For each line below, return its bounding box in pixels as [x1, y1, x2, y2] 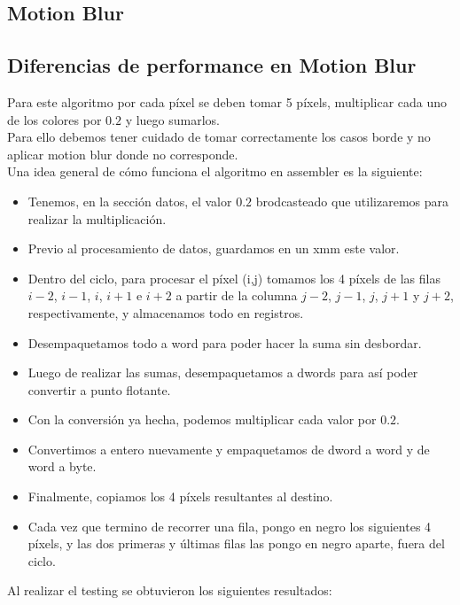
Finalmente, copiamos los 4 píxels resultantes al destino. [27, 487, 333, 506]
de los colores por [7, 110, 102, 128]
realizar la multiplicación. [27, 209, 167, 228]
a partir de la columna [175, 286, 298, 305]
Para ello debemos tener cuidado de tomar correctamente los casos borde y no [7, 128, 431, 146]
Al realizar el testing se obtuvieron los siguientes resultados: [7, 581, 332, 600]
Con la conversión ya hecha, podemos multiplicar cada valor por [27, 410, 377, 429]
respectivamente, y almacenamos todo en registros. [27, 303, 304, 322]
